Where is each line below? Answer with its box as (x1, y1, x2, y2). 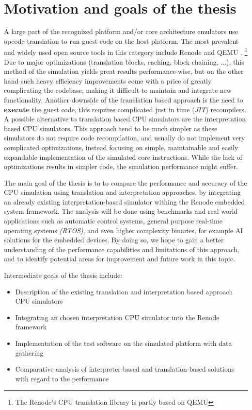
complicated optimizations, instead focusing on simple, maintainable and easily (4, 142, 238, 152)
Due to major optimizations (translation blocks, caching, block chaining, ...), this (4, 56, 244, 67)
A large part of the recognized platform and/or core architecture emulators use (4, 26, 238, 36)
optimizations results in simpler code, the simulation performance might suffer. (4, 161, 238, 171)
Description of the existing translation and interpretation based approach (15, 286, 233, 296)
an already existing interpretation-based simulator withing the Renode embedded (4, 196, 245, 206)
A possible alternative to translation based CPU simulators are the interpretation (4, 114, 246, 124)
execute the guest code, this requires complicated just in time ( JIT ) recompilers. (4, 104, 246, 114)
